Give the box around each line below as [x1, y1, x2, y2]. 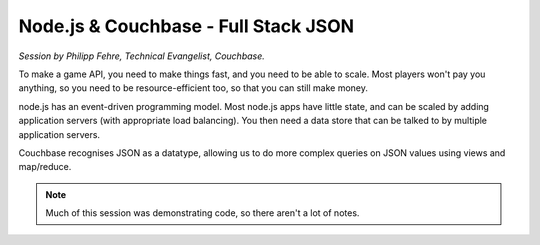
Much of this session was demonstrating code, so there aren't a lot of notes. [45, 207, 360, 219]
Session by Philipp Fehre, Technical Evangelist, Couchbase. [18, 50, 265, 62]
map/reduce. [18, 161, 72, 173]
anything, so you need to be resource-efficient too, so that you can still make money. [18, 82, 369, 94]
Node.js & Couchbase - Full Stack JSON [18, 15, 355, 37]
